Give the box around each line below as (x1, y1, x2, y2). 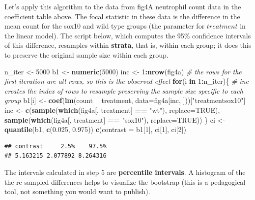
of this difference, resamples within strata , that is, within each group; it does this (4, 40, 252, 50)
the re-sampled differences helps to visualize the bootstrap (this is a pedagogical (4, 176, 246, 187)
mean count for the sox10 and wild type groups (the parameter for (4, 21, 205, 31)
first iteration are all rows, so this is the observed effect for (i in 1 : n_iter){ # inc (4, 76, 249, 86)
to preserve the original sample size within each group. (4, 49, 169, 60)
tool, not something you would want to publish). (4, 186, 150, 197)
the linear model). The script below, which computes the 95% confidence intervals (4, 30, 251, 40)
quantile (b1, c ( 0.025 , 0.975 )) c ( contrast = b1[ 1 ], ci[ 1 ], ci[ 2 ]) (4, 124, 186, 134)
